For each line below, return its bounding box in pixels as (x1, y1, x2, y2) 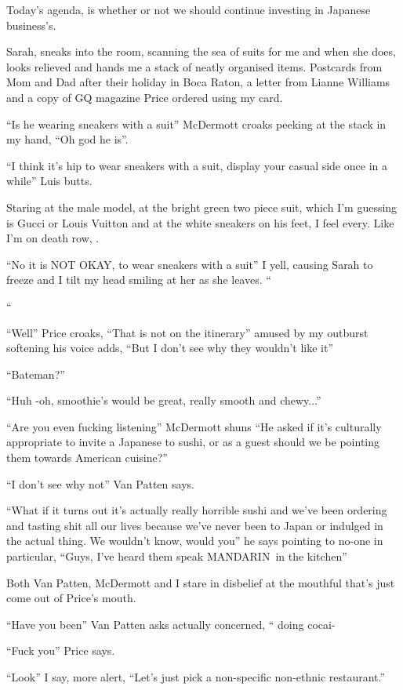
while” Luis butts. (6, 172, 93, 189)
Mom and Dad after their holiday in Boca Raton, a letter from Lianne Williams (6, 74, 390, 90)
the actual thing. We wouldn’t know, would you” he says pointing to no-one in (6, 532, 383, 549)
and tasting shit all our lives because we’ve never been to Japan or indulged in (6, 517, 383, 533)
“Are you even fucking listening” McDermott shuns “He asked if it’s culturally (6, 418, 382, 434)
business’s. (6, 16, 56, 33)
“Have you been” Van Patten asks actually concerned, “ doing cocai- (6, 616, 336, 632)
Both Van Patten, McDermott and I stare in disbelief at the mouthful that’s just (6, 574, 395, 590)
